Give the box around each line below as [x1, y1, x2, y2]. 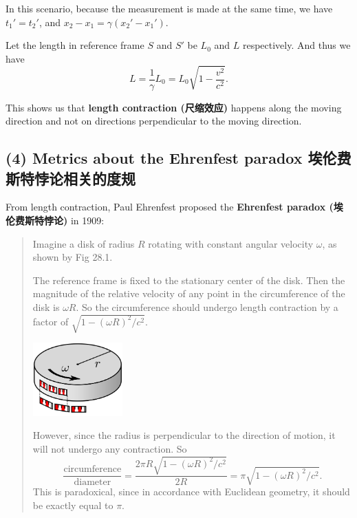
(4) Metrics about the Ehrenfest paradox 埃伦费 [6, 147, 351, 169]
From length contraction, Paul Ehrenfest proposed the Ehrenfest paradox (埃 [6, 199, 343, 214]
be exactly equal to [32, 498, 113, 512]
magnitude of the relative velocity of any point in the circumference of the [32, 286, 345, 301]
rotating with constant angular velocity [148, 236, 314, 250]
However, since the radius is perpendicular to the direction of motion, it [32, 428, 336, 442]
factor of [32, 314, 69, 328]
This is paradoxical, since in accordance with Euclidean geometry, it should [32, 484, 350, 499]
